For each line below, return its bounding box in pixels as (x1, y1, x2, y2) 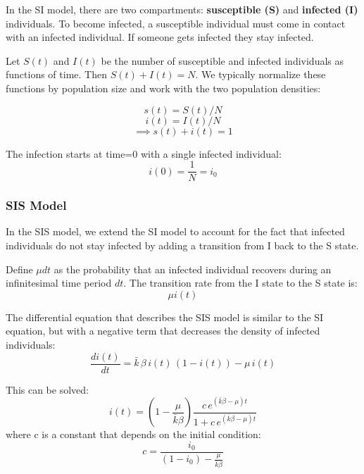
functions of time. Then (6, 67, 107, 82)
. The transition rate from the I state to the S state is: (123, 275, 358, 290)
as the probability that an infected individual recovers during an (54, 261, 332, 276)
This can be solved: (6, 382, 89, 397)
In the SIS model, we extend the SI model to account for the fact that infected (6, 224, 345, 239)
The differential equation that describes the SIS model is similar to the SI (6, 309, 324, 324)
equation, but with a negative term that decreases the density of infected (6, 323, 320, 338)
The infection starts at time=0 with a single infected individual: (6, 146, 282, 161)
